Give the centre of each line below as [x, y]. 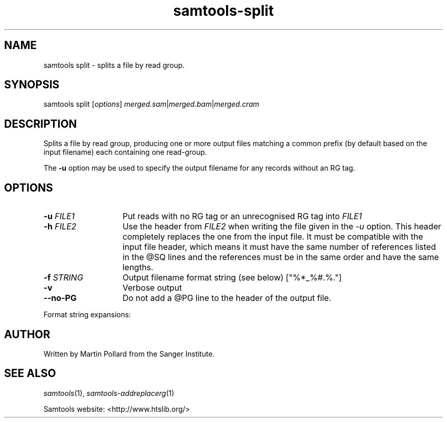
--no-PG [60, 298]
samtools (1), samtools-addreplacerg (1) [109, 393]
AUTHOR [27, 334]
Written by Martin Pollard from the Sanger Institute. [129, 354]
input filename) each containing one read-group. [125, 152]
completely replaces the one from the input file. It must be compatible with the [273, 237]
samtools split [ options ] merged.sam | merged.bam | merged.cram [152, 104]
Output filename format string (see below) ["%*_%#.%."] [232, 278]
